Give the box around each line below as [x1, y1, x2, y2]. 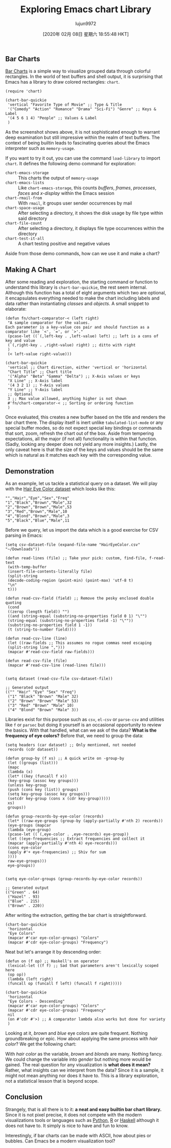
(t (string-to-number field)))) [7, 627, 77, 632]
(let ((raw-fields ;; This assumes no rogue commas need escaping [7, 640, 152, 645]
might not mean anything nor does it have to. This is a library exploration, [5, 1072, 159, 1079]
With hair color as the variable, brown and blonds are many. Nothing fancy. [5, 1051, 163, 1057]
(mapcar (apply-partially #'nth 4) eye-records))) [7, 840, 117, 845]
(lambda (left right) [7, 976, 54, 982]
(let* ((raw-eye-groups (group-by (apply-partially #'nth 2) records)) [7, 818, 163, 823]
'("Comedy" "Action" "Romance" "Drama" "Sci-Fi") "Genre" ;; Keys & [7, 107, 157, 112]
